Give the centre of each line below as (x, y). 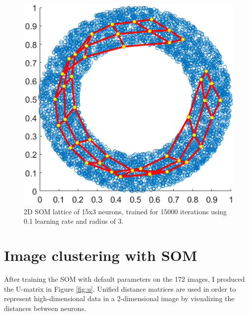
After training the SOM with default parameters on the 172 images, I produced (124, 279)
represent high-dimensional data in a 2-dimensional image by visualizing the (119, 298)
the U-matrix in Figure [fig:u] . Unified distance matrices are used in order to (120, 288)
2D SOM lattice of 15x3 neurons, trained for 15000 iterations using (125, 211)
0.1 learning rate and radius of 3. (74, 221)
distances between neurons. (45, 308)
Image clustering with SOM (101, 255)
